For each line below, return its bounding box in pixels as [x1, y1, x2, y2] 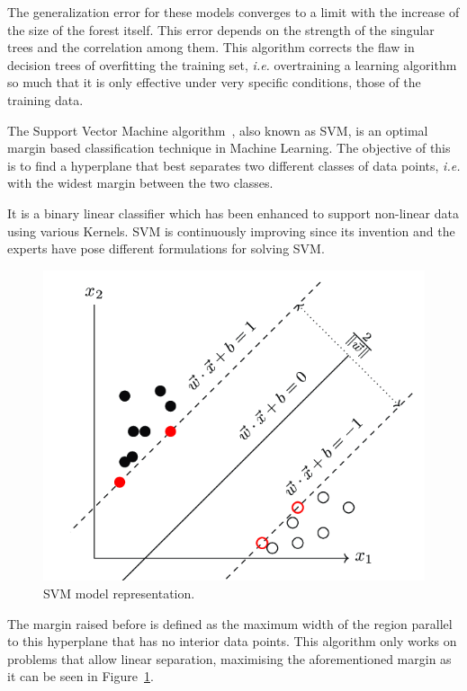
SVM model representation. [43, 584, 195, 603]
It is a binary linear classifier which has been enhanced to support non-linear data [7, 203, 459, 222]
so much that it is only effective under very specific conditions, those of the [7, 73, 421, 92]
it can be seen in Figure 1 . [7, 667, 154, 686]
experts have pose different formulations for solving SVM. [7, 239, 325, 258]
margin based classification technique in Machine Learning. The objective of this [7, 138, 451, 157]
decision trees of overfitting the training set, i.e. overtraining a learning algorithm [7, 55, 457, 74]
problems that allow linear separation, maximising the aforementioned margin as [7, 649, 452, 668]
